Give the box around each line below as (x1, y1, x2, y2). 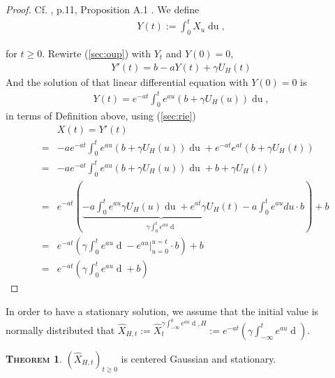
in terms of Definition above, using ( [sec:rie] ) (6, 108, 196, 123)
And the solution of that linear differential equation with (6, 74, 248, 89)
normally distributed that (6, 322, 115, 337)
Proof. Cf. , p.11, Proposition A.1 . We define (6, 2, 200, 16)
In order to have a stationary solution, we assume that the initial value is (6, 304, 319, 318)
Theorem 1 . (6, 351, 62, 365)
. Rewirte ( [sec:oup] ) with (42, 45, 151, 60)
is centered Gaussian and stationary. (121, 351, 276, 365)
